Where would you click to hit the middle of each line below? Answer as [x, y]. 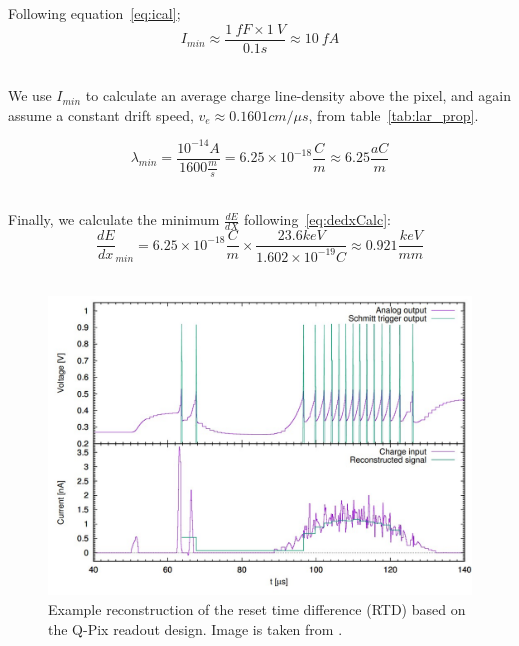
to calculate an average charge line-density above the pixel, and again [298, 95]
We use [30, 95]
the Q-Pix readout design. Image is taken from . [195, 628]
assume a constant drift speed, [101, 114]
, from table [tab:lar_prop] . [393, 114]
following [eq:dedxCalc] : [317, 219]
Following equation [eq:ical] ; [94, 13]
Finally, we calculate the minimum [114, 219]
